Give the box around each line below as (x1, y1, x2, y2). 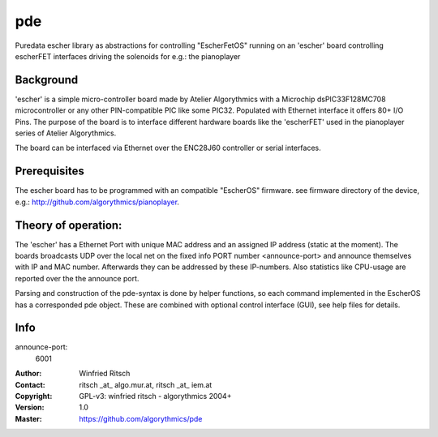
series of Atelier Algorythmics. (15, 128, 117, 138)
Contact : (15, 379, 46, 389)
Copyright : (15, 392, 53, 401)
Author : (15, 369, 42, 379)
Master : (15, 413, 42, 423)
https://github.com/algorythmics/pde (79, 413, 203, 423)
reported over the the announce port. (15, 273, 140, 283)
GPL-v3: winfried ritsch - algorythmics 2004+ (79, 392, 232, 401)
